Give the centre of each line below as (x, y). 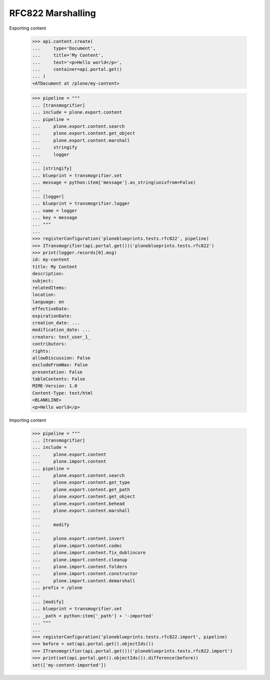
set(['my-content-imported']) (69, 665)
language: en (48, 302)
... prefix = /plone (57, 588)
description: (48, 274)
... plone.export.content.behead (78, 503)
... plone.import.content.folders (80, 567)
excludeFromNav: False (60, 365)
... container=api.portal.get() (77, 69)
